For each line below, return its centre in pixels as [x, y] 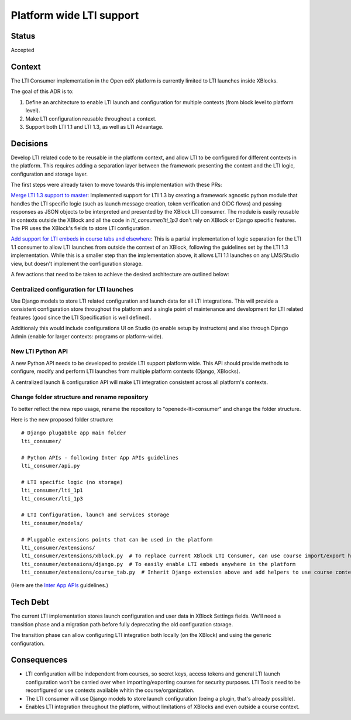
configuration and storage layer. [49, 174]
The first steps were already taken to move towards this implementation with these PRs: [116, 185]
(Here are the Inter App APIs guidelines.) [59, 585]
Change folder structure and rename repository [80, 397]
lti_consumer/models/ [52, 523]
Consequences [39, 660]
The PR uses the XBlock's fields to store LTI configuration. [81, 228]
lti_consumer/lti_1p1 [52, 491]
